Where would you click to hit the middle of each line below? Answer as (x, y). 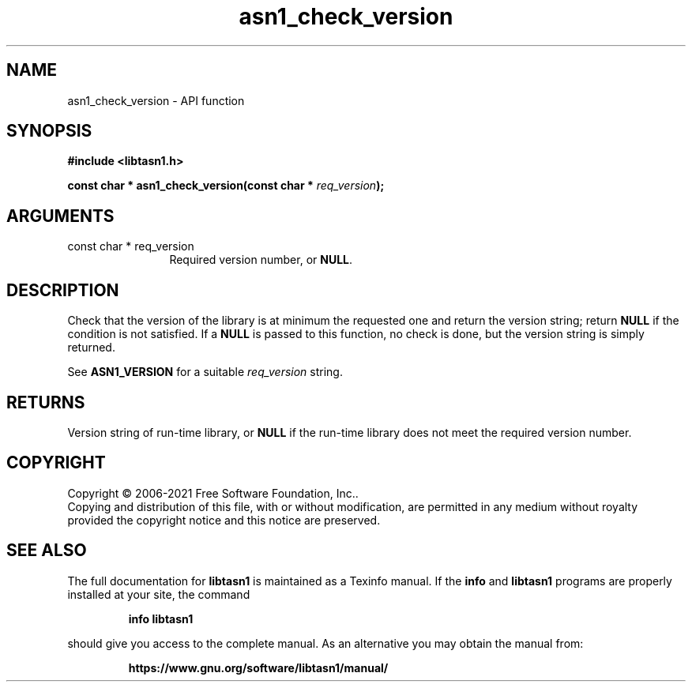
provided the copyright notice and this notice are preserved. (224, 520)
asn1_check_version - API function (156, 100)
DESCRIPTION (63, 290)
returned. (91, 348)
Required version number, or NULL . (261, 260)
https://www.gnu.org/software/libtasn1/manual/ (258, 667)
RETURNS (46, 402)
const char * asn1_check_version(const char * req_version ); (226, 186)
